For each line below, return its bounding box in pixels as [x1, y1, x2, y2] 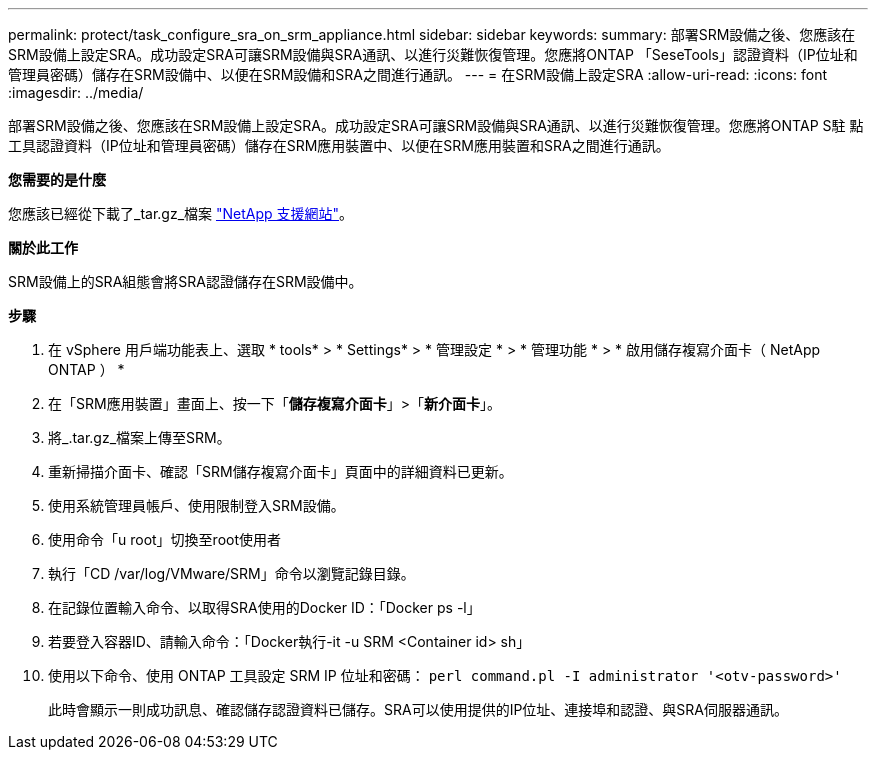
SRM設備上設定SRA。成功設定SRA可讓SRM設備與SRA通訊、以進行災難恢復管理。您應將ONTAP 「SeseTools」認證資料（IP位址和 [8, 46, 858, 63]
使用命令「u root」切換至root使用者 [48, 531, 282, 548]
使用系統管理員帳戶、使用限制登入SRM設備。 [48, 497, 345, 514]
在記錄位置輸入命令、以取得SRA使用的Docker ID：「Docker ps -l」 [48, 599, 481, 616]
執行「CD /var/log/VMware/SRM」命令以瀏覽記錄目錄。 [48, 565, 415, 582]
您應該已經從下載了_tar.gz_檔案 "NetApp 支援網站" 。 [8, 205, 354, 222]
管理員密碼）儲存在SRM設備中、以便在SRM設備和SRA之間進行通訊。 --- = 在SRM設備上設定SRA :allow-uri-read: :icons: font [8, 66, 827, 83]
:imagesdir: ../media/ [8, 84, 144, 101]
